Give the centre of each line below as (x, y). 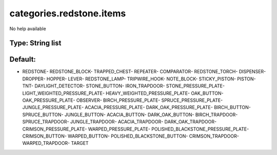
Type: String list (35, 43)
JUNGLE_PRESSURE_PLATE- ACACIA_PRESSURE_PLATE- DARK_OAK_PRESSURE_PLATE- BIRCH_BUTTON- (136, 107)
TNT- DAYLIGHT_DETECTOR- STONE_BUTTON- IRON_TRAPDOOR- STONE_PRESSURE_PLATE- (124, 86)
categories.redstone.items (68, 13)
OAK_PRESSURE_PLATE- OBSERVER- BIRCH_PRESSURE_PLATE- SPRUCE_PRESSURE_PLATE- (123, 100)
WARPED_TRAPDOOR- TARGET (56, 143)
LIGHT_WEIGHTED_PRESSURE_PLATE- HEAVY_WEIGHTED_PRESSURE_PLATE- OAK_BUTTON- (123, 93)
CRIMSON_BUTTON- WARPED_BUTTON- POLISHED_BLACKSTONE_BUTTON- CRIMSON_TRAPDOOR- (131, 136)
